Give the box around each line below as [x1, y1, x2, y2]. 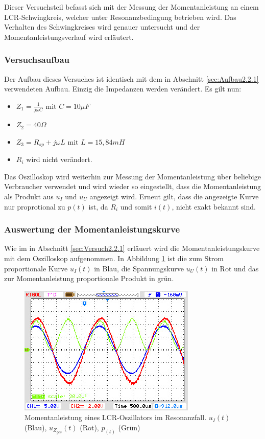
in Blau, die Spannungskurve [94, 263, 184, 273]
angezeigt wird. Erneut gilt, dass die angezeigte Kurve [89, 191, 259, 201]
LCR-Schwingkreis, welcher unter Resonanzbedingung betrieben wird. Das [4, 11, 236, 22]
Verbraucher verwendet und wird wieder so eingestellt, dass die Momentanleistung [4, 181, 261, 192]
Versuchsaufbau [4, 53, 70, 66]
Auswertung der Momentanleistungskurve [4, 223, 180, 236]
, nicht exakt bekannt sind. [172, 201, 256, 212]
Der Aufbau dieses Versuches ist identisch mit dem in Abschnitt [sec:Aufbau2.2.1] [4, 73, 259, 84]
